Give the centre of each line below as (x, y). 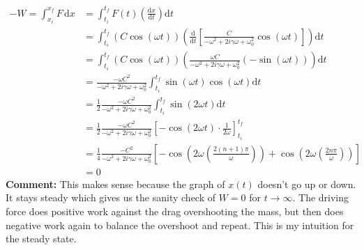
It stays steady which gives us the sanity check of (111, 197)
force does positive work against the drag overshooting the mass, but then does (175, 211)
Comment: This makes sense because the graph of (115, 183)
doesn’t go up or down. (307, 183)
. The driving (321, 197)
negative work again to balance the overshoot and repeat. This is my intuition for (180, 225)
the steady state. (41, 239)
